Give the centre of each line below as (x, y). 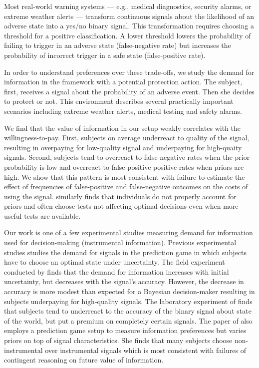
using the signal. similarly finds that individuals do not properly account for (120, 196)
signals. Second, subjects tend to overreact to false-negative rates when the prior (127, 157)
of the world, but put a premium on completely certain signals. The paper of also (128, 320)
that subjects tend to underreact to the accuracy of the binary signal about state (128, 311)
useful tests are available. (42, 215)
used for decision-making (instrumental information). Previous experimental (120, 242)
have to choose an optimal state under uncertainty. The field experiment (115, 262)
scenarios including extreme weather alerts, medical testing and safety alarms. (123, 111)
